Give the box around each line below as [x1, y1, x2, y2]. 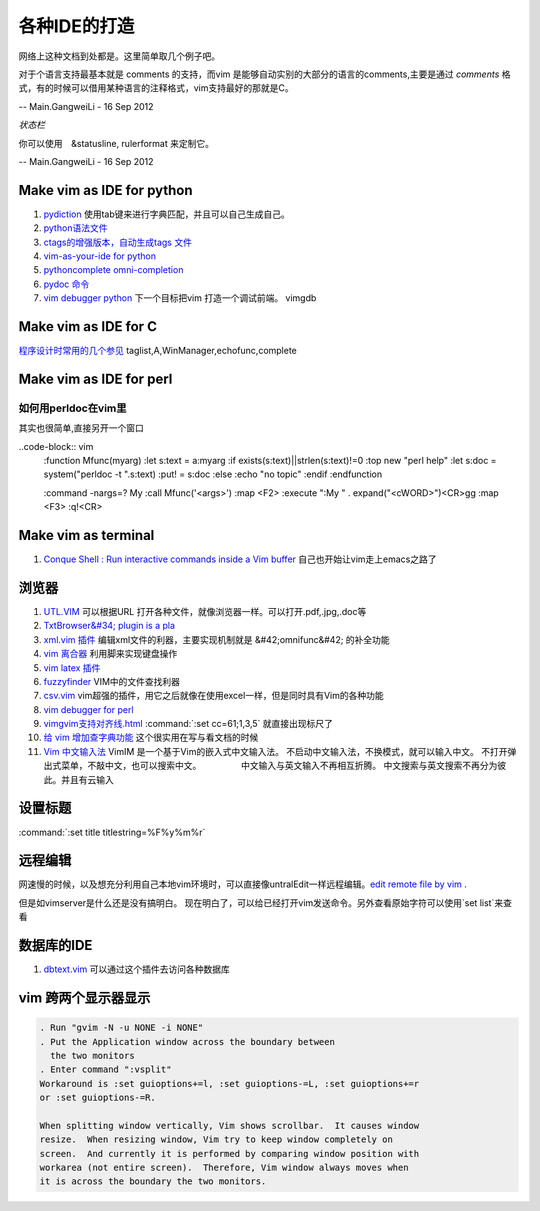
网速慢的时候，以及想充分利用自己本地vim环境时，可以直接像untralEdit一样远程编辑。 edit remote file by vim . [18, 878, 467, 890]
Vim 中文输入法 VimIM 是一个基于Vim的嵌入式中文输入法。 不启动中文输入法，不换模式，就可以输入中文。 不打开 [43, 745, 509, 757]
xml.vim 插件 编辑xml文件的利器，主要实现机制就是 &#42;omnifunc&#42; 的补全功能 [43, 633, 390, 645]
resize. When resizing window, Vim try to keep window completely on [39, 1134, 394, 1145]
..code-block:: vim [18, 440, 94, 452]
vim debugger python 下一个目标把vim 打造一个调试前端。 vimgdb [43, 292, 317, 304]
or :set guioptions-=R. [39, 1092, 157, 1104]
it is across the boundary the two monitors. [39, 1176, 267, 1187]
